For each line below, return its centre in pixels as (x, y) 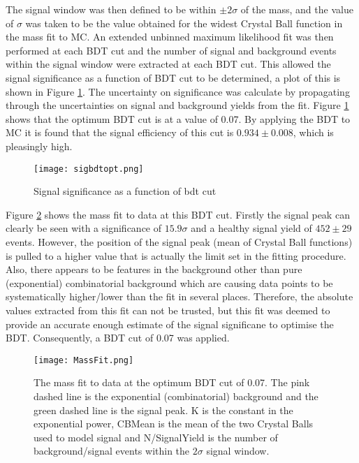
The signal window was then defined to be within (111, 9)
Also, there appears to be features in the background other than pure (154, 269)
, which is (313, 132)
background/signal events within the (112, 451)
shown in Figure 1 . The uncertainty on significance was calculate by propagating (178, 91)
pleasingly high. (39, 146)
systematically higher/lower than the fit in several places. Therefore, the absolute (179, 296)
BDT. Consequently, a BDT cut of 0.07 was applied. (118, 338)
